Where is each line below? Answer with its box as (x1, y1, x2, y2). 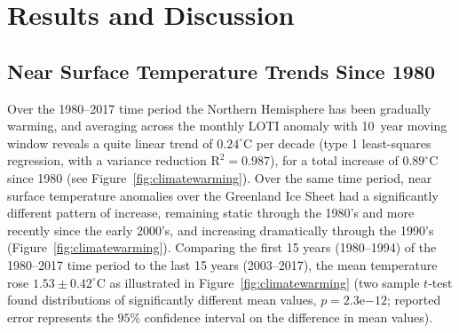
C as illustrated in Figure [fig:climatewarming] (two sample (96, 273, 420, 291)
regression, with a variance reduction (7, 151, 207, 170)
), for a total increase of (269, 151, 399, 170)
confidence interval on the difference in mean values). (144, 307, 433, 326)
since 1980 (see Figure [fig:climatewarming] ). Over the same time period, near (7, 168, 432, 186)
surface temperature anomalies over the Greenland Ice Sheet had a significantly (7, 186, 439, 204)
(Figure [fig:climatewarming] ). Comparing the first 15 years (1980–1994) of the (7, 238, 437, 257)
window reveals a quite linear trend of (7, 133, 213, 152)
